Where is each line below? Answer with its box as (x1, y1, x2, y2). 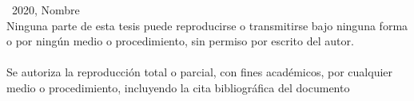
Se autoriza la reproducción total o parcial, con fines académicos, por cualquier (6, 64, 393, 80)
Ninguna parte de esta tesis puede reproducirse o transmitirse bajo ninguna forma (6, 17, 408, 33)
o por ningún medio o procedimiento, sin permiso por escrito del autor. (6, 33, 354, 49)
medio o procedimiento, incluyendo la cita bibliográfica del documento (6, 79, 350, 95)
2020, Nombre (11, 2, 80, 17)
